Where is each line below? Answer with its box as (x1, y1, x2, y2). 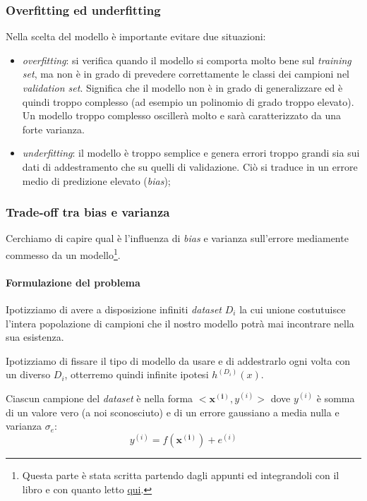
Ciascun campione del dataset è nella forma (6, 390, 193, 405)
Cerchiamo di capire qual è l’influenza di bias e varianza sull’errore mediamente (6, 231, 349, 246)
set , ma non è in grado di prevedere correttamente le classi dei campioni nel (22, 66, 349, 81)
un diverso (6, 367, 51, 382)
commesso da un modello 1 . (6, 245, 121, 262)
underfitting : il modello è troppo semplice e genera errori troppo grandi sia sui (22, 145, 360, 160)
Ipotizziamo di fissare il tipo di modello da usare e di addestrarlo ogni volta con (6, 353, 351, 368)
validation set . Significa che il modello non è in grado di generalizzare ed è (22, 80, 343, 95)
